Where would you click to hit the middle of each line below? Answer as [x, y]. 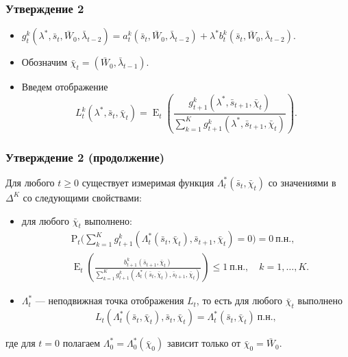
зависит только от [204, 343]
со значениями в [302, 182]
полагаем [82, 343]
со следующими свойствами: [82, 197]
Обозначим [45, 62]
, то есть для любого [239, 300]
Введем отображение [65, 87]
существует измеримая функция [148, 182]
